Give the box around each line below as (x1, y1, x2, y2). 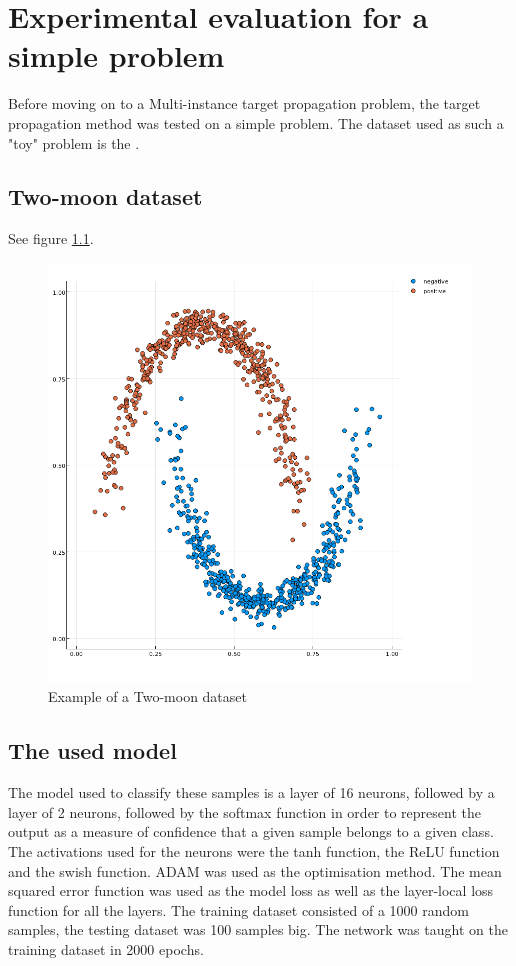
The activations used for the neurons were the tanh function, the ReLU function (8, 840, 500, 861)
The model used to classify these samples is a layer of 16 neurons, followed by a (8, 782, 495, 803)
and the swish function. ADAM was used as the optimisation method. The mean (8, 860, 502, 881)
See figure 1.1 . (8, 228, 94, 249)
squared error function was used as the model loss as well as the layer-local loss (8, 880, 494, 901)
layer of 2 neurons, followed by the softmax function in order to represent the (8, 801, 481, 822)
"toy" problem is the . (8, 132, 140, 153)
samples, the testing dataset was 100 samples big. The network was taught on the (8, 919, 508, 940)
